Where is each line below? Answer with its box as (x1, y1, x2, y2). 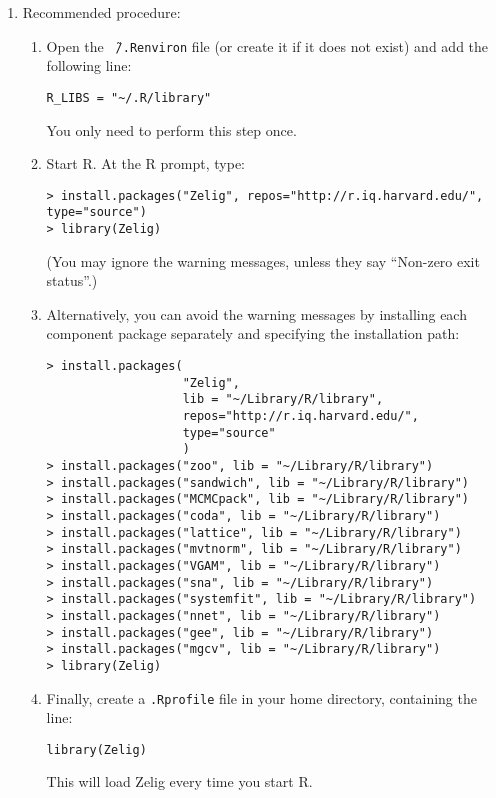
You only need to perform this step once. (46, 119, 297, 140)
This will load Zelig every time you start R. (46, 771, 313, 792)
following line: (46, 55, 132, 76)
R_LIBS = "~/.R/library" (46, 90, 212, 105)
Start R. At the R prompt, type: (46, 153, 246, 174)
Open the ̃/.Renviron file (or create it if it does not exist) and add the (46, 35, 489, 56)
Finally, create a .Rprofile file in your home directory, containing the (46, 687, 477, 708)
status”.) (46, 270, 98, 291)
